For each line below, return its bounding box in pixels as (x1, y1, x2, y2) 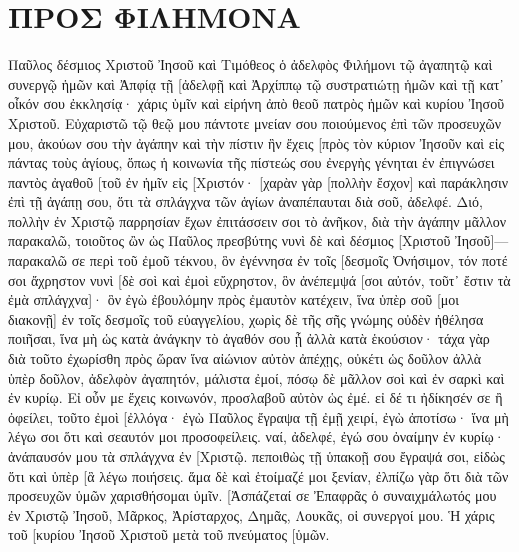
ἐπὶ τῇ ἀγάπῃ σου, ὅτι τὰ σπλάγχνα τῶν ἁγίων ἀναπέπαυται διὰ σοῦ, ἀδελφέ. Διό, (8, 191, 483, 212)
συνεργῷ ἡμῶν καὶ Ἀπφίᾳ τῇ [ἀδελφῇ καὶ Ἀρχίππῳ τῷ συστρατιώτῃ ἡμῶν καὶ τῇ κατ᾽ (8, 73, 505, 94)
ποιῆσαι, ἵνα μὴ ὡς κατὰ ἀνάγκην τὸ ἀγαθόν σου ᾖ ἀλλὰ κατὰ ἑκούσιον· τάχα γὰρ (8, 328, 490, 349)
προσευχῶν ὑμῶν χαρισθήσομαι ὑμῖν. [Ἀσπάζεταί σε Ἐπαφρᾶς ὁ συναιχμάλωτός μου (8, 485, 497, 506)
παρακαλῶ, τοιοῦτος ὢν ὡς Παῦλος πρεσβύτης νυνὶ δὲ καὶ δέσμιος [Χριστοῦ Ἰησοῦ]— (8, 230, 509, 251)
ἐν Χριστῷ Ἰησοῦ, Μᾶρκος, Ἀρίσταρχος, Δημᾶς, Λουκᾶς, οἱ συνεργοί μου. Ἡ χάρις (8, 504, 495, 525)
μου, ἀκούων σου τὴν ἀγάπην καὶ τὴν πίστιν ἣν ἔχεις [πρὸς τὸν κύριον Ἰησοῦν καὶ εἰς (8, 132, 504, 153)
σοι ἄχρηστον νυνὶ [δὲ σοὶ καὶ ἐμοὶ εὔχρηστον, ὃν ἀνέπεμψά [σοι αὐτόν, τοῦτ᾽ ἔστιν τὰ (8, 269, 511, 290)
